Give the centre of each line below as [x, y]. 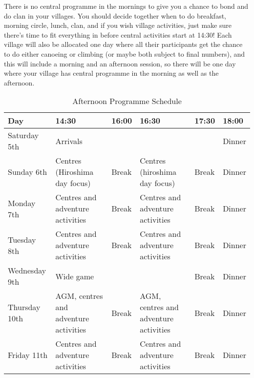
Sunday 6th [28, 172]
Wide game [75, 276]
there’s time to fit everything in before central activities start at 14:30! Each [118, 34]
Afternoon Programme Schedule [127, 101]
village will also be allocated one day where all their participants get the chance [123, 44]
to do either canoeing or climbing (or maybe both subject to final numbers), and [125, 53]
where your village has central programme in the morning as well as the [111, 73]
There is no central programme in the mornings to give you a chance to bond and [126, 6]
